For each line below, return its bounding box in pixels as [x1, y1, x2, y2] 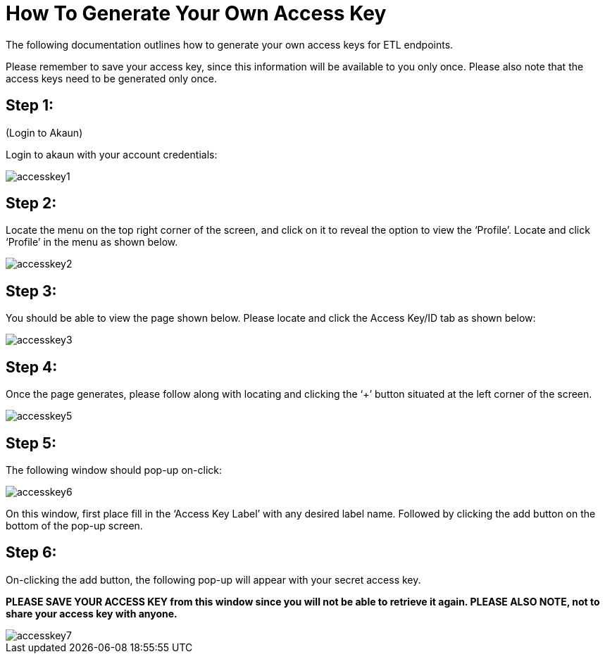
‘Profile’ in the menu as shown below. [6, 236, 178, 249]
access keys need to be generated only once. [6, 72, 217, 84]
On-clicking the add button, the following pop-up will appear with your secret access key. [6, 573, 421, 586]
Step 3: [6, 282, 57, 300]
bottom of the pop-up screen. [6, 519, 143, 532]
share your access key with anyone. [6, 607, 177, 620]
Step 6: [6, 544, 57, 562]
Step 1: [6, 96, 54, 115]
